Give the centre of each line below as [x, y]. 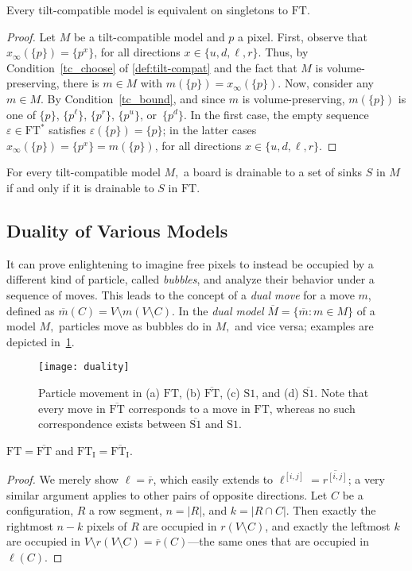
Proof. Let [31, 36]
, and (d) [277, 392]
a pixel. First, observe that [303, 36]
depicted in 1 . [41, 341]
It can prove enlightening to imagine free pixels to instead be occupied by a [190, 263]
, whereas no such [312, 408]
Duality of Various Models [117, 230]
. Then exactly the [331, 510]
